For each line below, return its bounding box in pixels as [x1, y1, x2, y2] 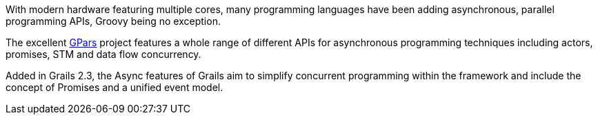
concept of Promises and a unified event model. [6, 81, 223, 93]
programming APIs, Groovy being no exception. [6, 15, 221, 27]
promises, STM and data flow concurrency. [6, 48, 201, 60]
